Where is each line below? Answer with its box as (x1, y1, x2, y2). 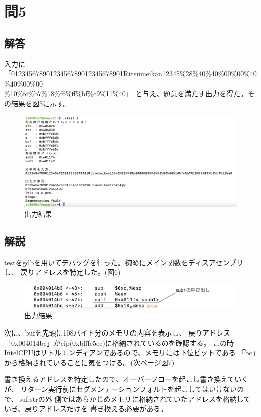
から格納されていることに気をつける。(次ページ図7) (4, 357, 175, 367)
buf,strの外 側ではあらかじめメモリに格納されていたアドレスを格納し (18, 393, 244, 404)
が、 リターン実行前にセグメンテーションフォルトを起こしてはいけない (4, 383, 237, 394)
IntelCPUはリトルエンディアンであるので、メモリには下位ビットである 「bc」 (4, 347, 256, 358)
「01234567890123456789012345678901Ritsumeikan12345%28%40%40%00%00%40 (4, 68, 257, 79)
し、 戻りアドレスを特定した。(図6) (4, 267, 121, 277)
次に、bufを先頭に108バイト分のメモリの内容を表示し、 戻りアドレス (4, 327, 231, 338)
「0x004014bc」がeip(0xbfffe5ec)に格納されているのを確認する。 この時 (4, 337, 234, 348)
